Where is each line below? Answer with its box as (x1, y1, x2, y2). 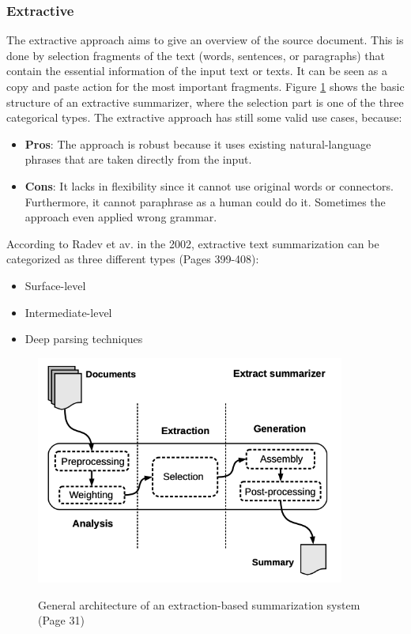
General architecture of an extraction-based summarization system (38, 596, 360, 613)
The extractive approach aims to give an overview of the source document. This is (6, 32, 404, 48)
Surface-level (25, 277, 86, 293)
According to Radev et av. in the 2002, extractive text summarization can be (6, 235, 379, 251)
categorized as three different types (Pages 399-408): (6, 251, 259, 267)
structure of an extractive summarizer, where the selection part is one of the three (6, 93, 404, 110)
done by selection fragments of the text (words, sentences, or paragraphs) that (6, 47, 385, 63)
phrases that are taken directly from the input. (25, 151, 252, 168)
